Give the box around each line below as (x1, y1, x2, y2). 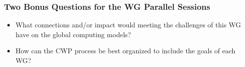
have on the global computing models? (15, 29, 131, 39)
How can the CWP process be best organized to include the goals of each (15, 45, 236, 56)
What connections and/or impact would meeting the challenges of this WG (15, 20, 241, 30)
